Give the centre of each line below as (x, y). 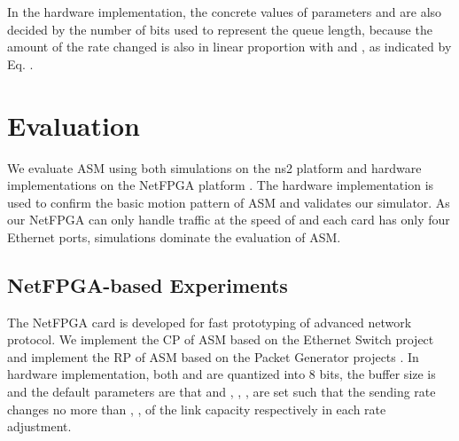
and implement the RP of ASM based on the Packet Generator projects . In (213, 356)
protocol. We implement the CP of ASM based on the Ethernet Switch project (221, 339)
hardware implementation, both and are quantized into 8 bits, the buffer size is (222, 374)
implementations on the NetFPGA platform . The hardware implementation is (221, 185)
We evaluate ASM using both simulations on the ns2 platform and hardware (214, 167)
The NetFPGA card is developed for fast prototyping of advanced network (210, 322)
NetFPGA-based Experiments (148, 284)
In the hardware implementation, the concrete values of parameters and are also (225, 12)
